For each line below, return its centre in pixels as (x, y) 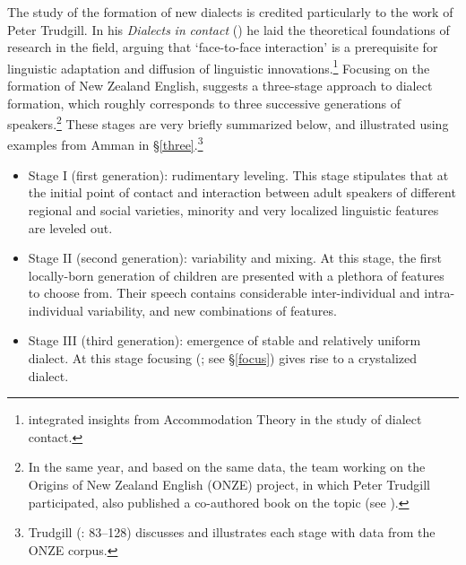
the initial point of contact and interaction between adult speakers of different (242, 192)
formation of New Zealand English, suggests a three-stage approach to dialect (220, 86)
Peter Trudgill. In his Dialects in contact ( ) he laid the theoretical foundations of (229, 29)
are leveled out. (70, 227)
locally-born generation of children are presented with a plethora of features (236, 275)
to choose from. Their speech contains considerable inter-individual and (224, 293)
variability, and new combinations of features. (212, 310)
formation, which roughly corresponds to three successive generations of (204, 103)
